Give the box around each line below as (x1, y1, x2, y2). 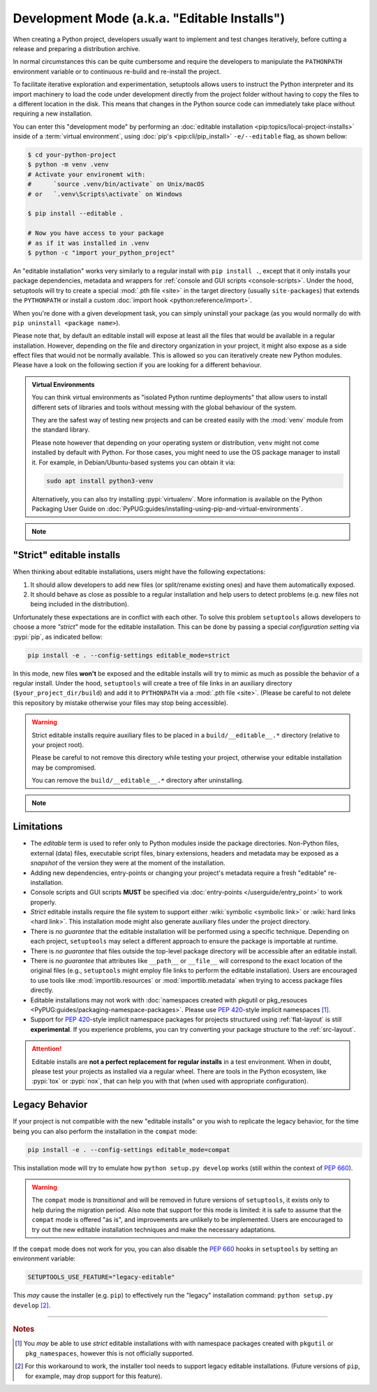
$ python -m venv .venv (27, 161, 110, 169)
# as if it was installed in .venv (27, 239, 149, 247)
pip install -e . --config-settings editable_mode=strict (27, 651, 230, 659)
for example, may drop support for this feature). (25, 1372, 163, 1380)
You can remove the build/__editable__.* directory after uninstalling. (31, 776, 244, 785)
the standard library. (31, 425, 90, 434)
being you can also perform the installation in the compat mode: (13, 1127, 198, 1135)
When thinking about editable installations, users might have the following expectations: (13, 567, 265, 576)
